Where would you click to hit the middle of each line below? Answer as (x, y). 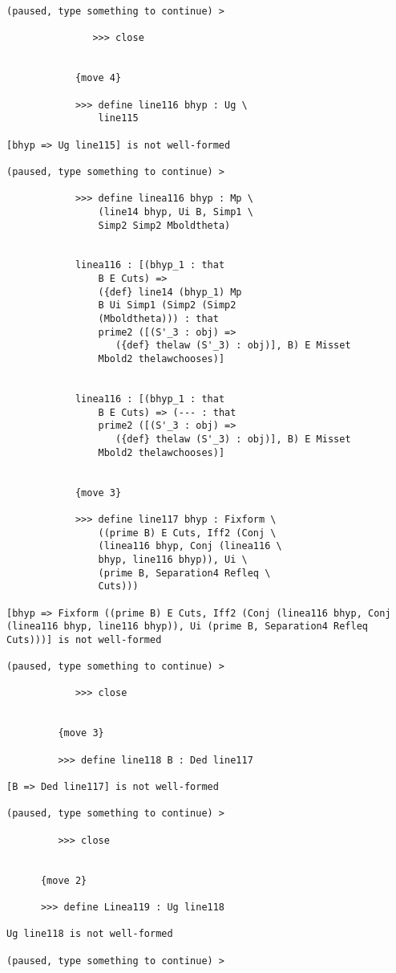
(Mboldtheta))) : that (158, 319)
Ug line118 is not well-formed (90, 934)
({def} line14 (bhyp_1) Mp (170, 292)
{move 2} (64, 880)
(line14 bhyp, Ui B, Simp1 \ (176, 212)
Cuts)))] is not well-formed (84, 639)
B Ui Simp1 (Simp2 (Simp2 (167, 305)
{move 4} (98, 78)
